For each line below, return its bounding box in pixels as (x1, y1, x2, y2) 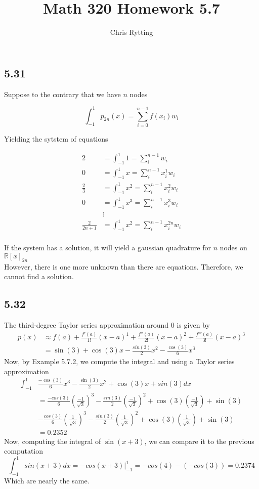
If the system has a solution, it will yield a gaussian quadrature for (4, 242, 211, 253)
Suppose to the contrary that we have (4, 88, 121, 99)
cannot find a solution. (4, 271, 74, 282)
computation (4, 446, 44, 456)
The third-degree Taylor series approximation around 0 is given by (4, 320, 210, 330)
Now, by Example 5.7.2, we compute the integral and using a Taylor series (4, 356, 235, 367)
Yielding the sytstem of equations (4, 133, 108, 144)
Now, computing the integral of (4, 435, 101, 446)
